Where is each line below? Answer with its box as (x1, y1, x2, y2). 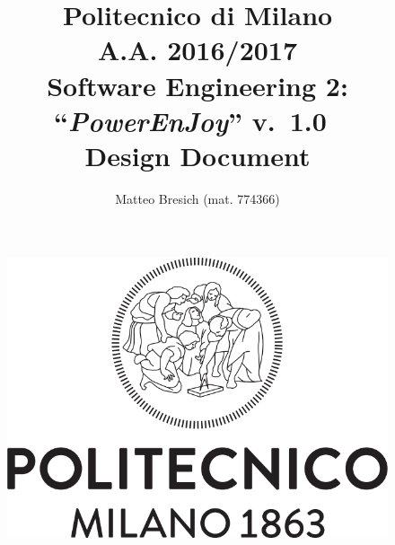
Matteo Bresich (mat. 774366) (115, 189, 280, 207)
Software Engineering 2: (47, 66, 348, 103)
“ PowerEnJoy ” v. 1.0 (54, 101, 327, 139)
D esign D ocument (84, 136, 311, 173)
